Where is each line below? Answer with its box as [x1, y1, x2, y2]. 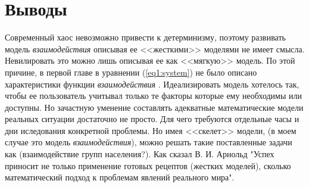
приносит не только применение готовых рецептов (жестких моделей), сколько [5, 159, 291, 172]
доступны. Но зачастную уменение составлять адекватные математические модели [5, 101, 304, 113]
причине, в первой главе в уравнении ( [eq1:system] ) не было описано [5, 66, 257, 78]
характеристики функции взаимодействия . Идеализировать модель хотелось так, [5, 77, 299, 90]
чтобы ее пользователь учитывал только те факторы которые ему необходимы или [5, 89, 302, 102]
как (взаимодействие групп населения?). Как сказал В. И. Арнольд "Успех [5, 148, 274, 160]
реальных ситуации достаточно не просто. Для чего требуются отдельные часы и [5, 113, 299, 125]
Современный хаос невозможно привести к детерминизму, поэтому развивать [5, 31, 286, 43]
